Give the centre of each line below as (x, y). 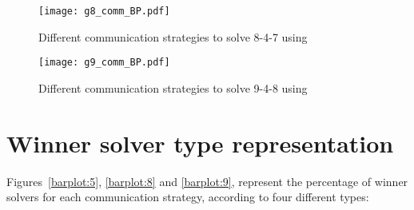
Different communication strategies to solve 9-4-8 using (173, 87)
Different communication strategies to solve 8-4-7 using (173, 36)
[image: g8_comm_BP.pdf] (104, 11)
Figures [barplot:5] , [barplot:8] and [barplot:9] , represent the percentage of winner (207, 181)
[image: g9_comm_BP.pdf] (104, 63)
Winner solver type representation (200, 143)
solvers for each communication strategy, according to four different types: (188, 197)
